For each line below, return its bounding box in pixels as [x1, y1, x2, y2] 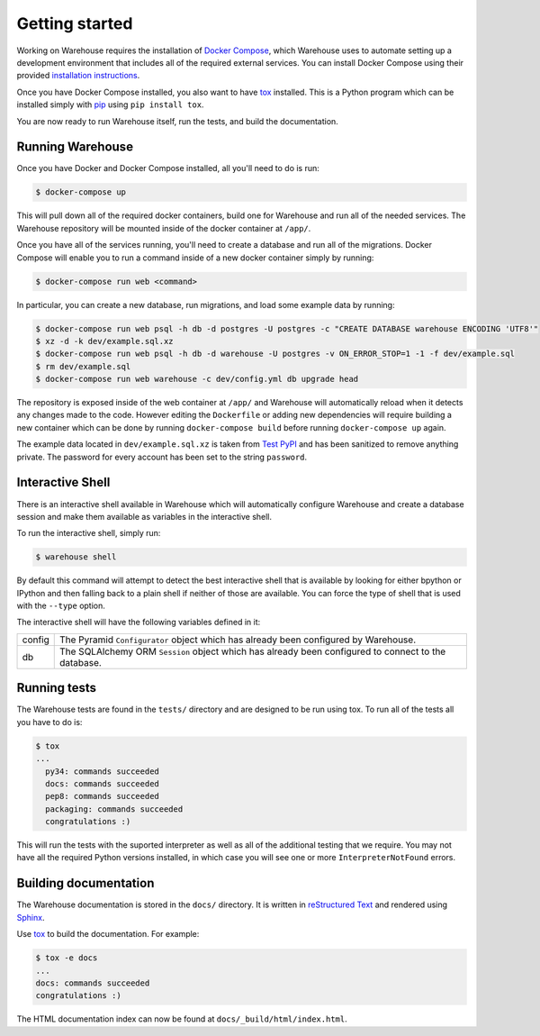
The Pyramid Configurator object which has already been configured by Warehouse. [59, 633, 417, 646]
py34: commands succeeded [45, 766, 159, 777]
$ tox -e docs [35, 953, 98, 963]
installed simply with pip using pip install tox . [16, 99, 204, 110]
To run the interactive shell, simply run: [16, 528, 161, 539]
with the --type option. [16, 600, 105, 612]
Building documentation [16, 876, 155, 891]
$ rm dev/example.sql [35, 361, 131, 371]
